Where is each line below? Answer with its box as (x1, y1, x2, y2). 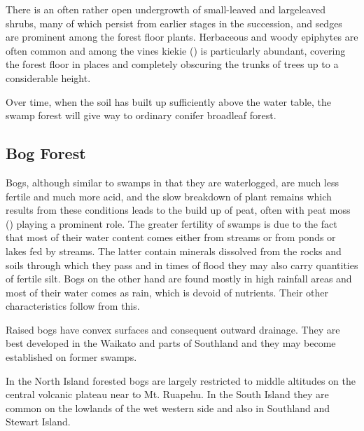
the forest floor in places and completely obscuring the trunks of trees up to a (6, 57, 339, 71)
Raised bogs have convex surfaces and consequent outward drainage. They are (6, 322, 340, 336)
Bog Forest (6, 142, 86, 164)
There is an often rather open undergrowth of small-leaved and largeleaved (6, 2, 325, 16)
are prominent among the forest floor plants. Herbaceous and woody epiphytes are (6, 29, 358, 44)
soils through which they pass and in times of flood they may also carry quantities (6, 257, 358, 272)
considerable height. (6, 70, 91, 85)
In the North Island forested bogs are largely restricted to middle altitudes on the (6, 373, 356, 388)
